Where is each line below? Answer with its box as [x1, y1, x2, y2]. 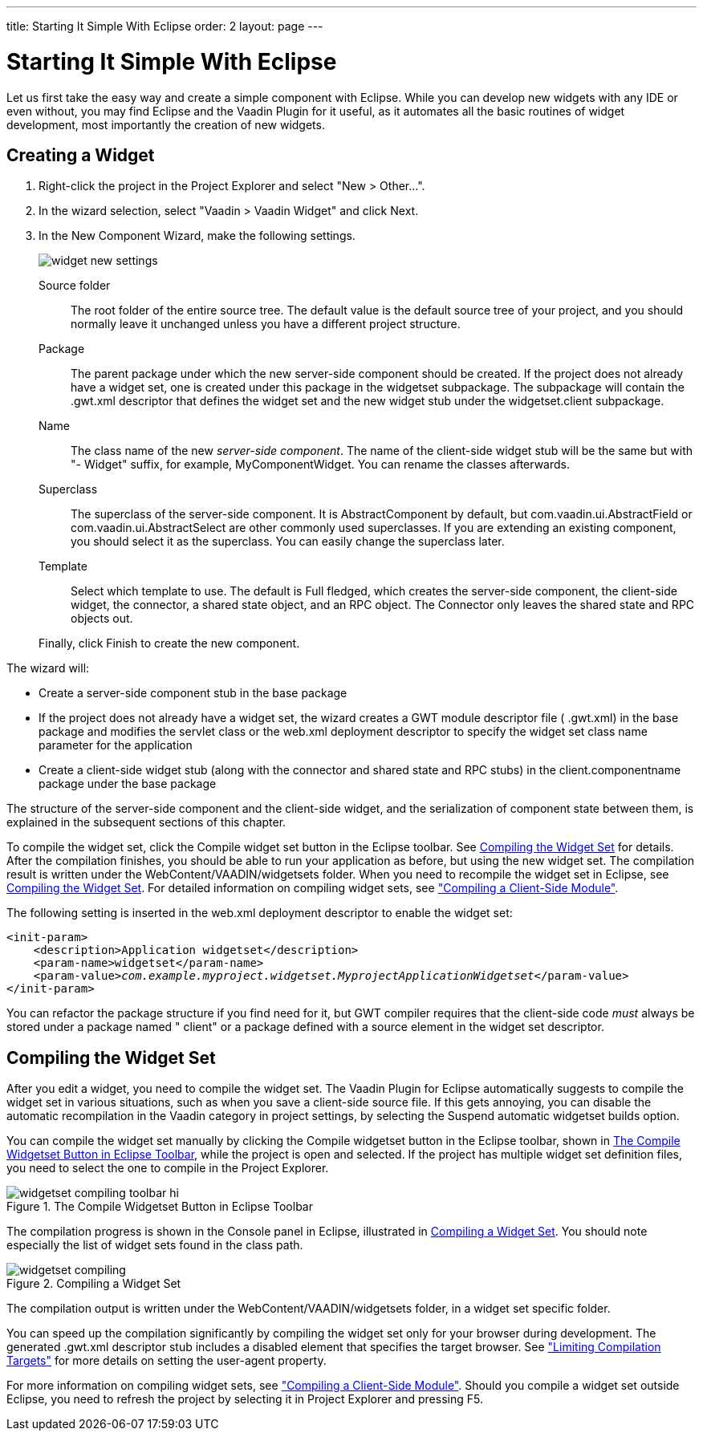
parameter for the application [39, 738, 193, 753]
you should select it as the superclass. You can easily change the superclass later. [71, 534, 505, 549]
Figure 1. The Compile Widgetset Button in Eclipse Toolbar [6, 1200, 313, 1214]
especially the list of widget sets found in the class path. [6, 1238, 303, 1252]
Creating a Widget [6, 144, 155, 165]
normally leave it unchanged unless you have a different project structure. [71, 317, 461, 331]
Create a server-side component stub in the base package [39, 686, 347, 700]
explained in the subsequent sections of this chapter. [6, 815, 286, 830]
